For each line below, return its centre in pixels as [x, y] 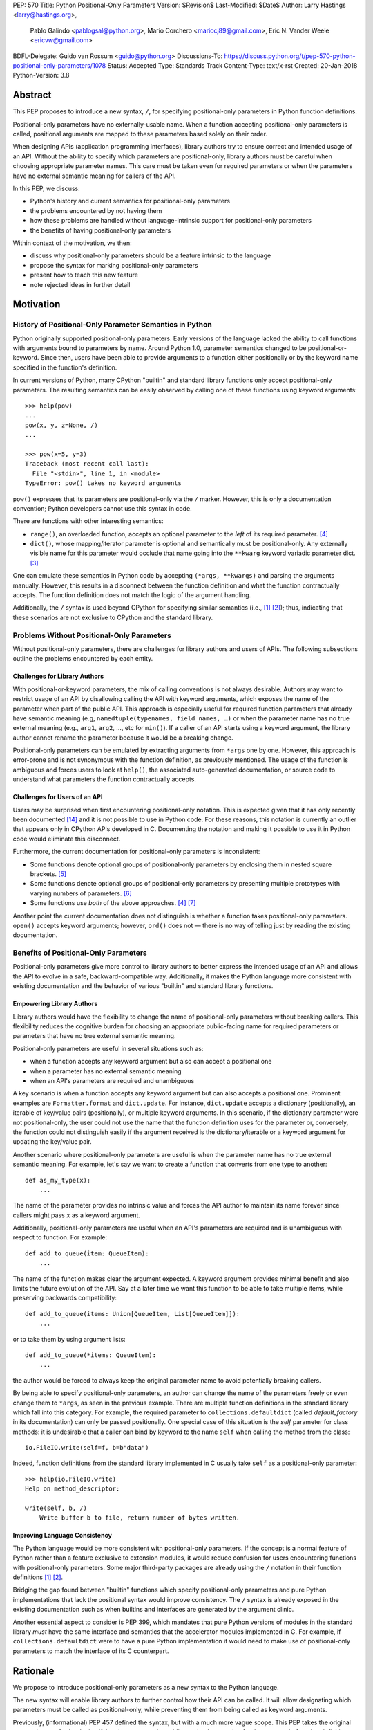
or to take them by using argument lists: [69, 1339]
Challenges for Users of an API [58, 797]
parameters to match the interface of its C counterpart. [91, 1651]
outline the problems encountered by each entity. [83, 659]
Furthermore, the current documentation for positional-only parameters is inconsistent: [136, 852]
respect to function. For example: [60, 1237]
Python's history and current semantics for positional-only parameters [130, 201]
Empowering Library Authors [55, 1004]
